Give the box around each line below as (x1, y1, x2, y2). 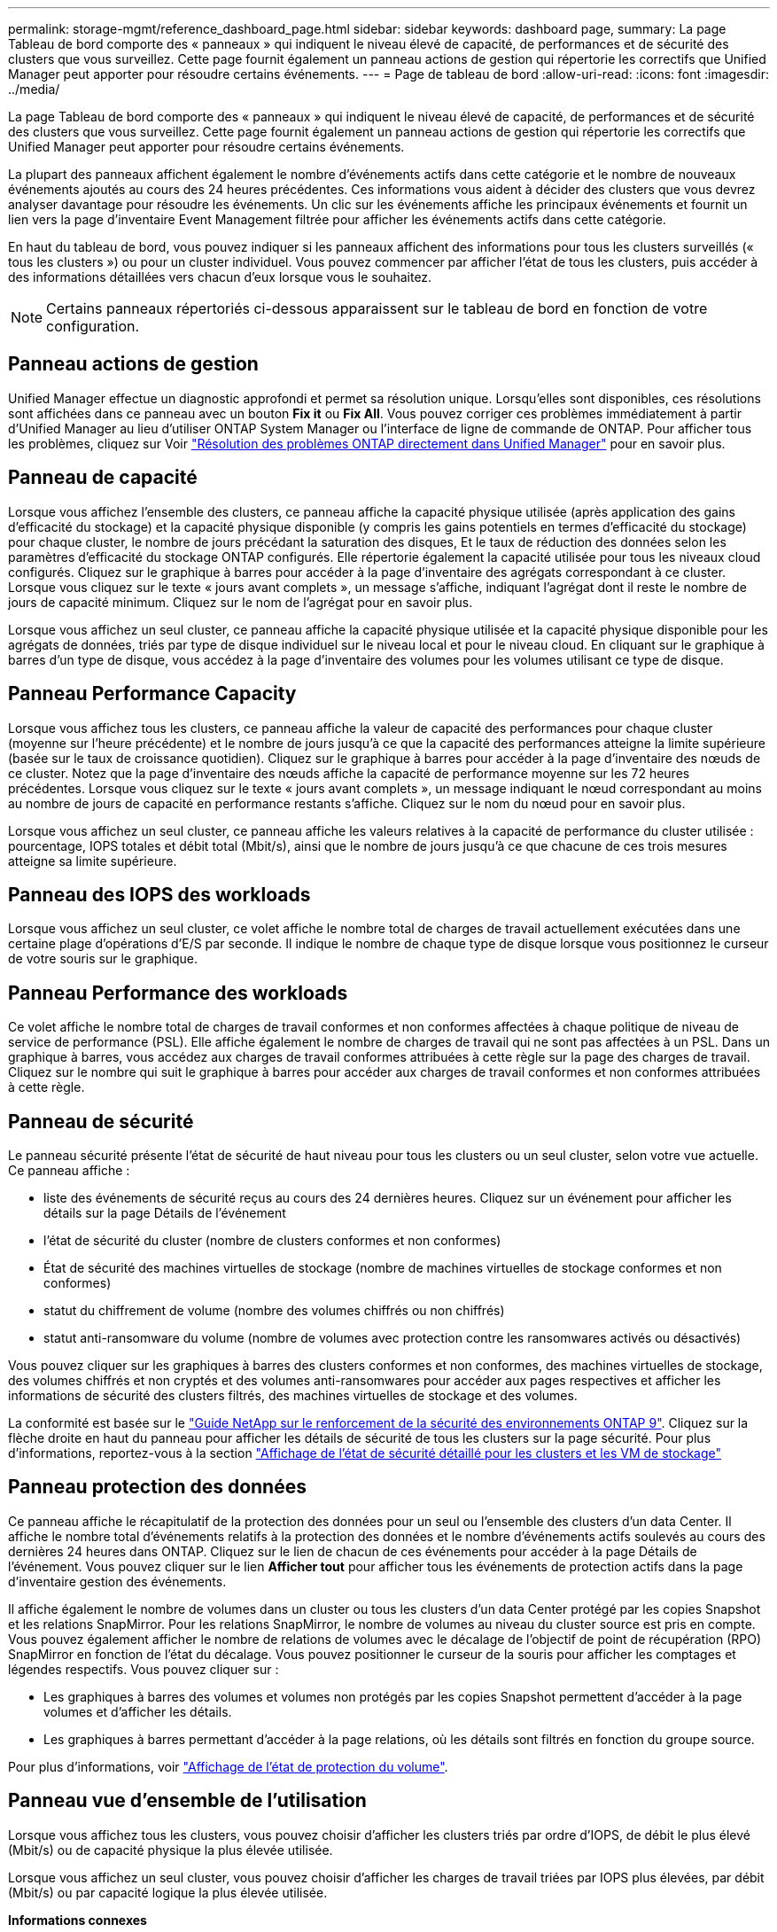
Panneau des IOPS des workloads (8, 883, 311, 906)
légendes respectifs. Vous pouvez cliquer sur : (8, 1661, 279, 1677)
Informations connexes (8, 1912, 147, 1928)
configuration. (46, 317, 140, 335)
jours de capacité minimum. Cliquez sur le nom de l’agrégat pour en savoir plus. (8, 594, 473, 610)
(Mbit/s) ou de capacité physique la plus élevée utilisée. (8, 1842, 333, 1858)
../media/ (8, 82, 60, 97)
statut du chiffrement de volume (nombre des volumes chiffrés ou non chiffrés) (43, 1303, 505, 1319)
